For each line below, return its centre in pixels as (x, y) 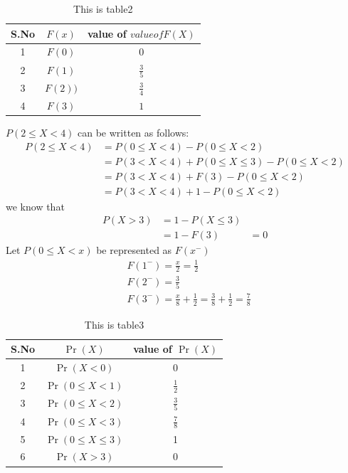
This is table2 (103, 9)
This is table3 (114, 324)
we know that (35, 206)
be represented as (134, 250)
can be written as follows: (133, 133)
